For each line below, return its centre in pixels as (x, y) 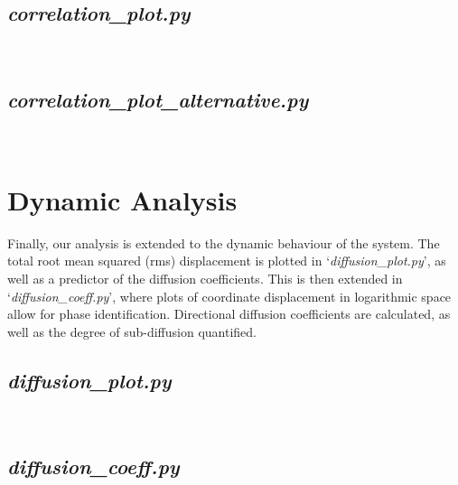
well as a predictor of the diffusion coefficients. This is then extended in (205, 278)
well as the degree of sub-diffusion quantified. (132, 331)
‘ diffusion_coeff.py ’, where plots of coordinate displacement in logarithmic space (229, 296)
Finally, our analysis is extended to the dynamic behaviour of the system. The (224, 242)
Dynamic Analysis (122, 199)
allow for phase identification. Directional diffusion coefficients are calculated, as (229, 314)
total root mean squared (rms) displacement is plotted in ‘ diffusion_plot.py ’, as (227, 261)
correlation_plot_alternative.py (158, 100)
